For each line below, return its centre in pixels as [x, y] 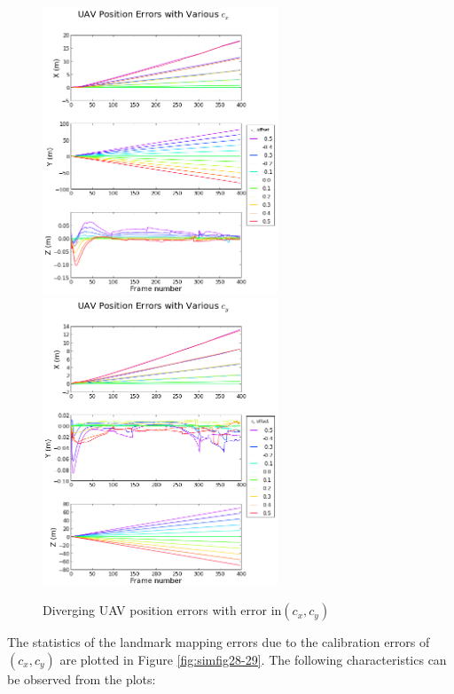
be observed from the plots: [82, 678]
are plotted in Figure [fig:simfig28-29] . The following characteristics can [253, 659]
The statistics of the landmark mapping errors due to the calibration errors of [219, 642]
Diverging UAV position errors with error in [162, 610]
